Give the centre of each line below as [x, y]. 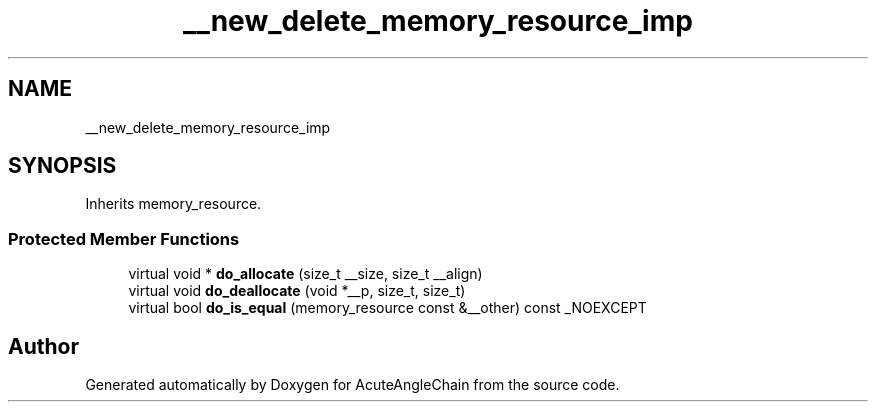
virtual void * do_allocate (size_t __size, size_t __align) [305, 274]
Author [43, 346]
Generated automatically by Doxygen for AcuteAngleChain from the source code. [352, 385]
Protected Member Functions [124, 238]
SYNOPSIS [62, 166]
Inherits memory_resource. [173, 204]
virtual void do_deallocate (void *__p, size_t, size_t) [297, 291]
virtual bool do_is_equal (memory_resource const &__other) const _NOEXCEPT [387, 308]
